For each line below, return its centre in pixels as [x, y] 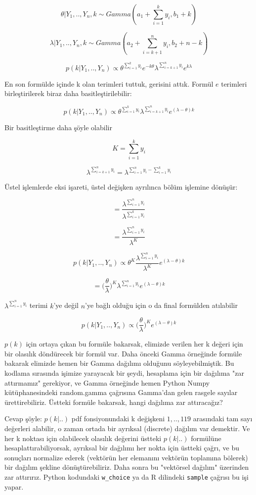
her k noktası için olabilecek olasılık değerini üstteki [83, 438]
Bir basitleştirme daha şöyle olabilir [58, 127]
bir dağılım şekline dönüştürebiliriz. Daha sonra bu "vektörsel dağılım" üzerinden [127, 467]
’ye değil [66, 305]
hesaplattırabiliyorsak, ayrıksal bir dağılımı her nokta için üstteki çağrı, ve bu [122, 448]
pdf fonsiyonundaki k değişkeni [118, 419]
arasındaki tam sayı [223, 419]
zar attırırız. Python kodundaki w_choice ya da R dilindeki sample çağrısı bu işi [127, 476]
